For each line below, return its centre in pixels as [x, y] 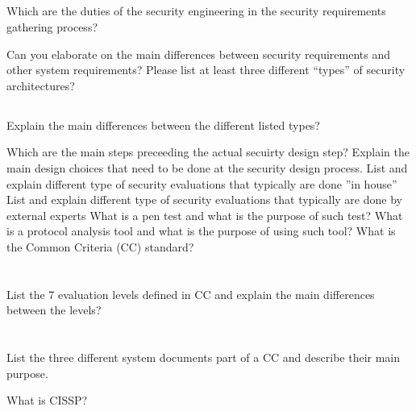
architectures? [41, 85]
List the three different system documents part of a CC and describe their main [204, 357]
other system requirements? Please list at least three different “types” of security [206, 70]
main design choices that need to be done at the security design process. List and [207, 167]
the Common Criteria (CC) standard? [100, 246]
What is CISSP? [47, 400]
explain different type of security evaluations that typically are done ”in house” [202, 183]
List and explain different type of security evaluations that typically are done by [204, 199]
